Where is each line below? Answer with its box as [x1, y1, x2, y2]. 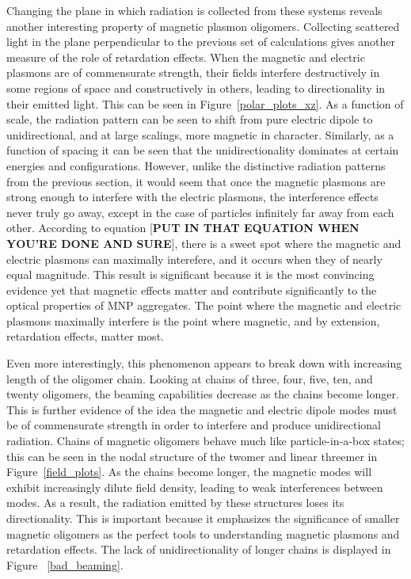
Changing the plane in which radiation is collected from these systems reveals [6, 2, 382, 18]
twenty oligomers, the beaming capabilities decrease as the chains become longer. [6, 386, 399, 402]
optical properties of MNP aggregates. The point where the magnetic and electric [6, 297, 401, 314]
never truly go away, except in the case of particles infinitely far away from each [6, 204, 394, 220]
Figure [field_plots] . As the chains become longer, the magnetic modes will [6, 463, 372, 480]
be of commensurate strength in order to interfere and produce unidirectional [6, 417, 382, 433]
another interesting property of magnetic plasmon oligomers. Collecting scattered [6, 17, 400, 34]
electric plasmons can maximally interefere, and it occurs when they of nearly [6, 250, 382, 267]
